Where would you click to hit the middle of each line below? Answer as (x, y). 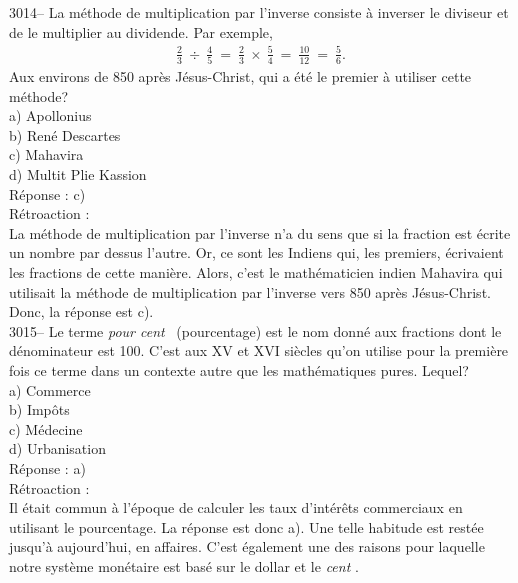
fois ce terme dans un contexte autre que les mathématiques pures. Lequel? (239, 369)
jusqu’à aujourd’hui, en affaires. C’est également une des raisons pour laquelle (247, 546)
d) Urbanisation (57, 448)
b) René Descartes (65, 134)
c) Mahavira (46, 154)
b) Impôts (39, 409)
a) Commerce (50, 389)
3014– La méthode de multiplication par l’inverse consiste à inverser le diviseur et (259, 12)
